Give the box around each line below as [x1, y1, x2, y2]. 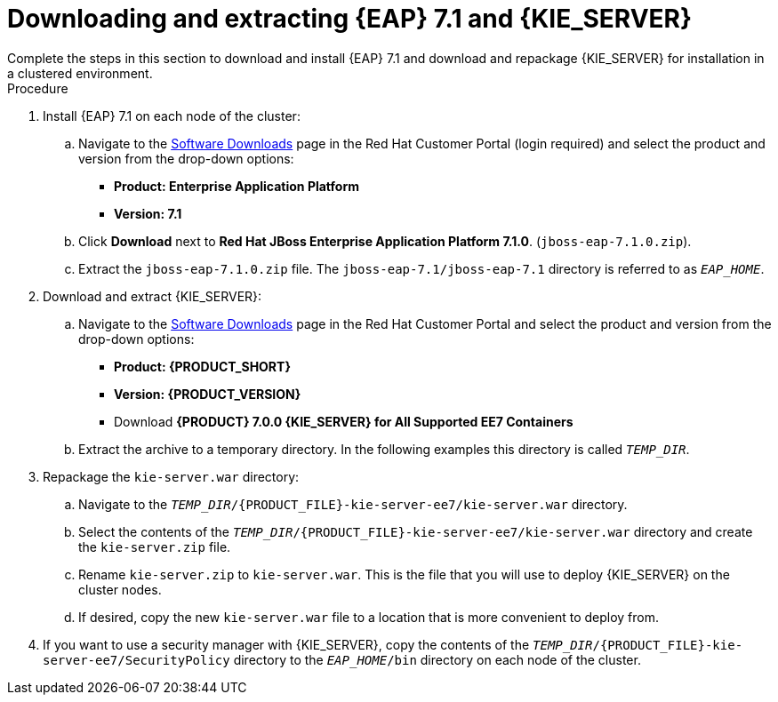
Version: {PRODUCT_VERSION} [114, 386, 301, 402]
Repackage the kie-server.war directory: [43, 468, 300, 484]
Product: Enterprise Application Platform [114, 178, 359, 194]
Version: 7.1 [114, 205, 182, 221]
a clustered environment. [7, 65, 153, 81]
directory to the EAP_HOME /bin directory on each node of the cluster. [233, 651, 641, 667]
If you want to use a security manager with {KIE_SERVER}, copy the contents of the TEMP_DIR [43, 636, 593, 652]
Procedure [7, 80, 68, 96]
